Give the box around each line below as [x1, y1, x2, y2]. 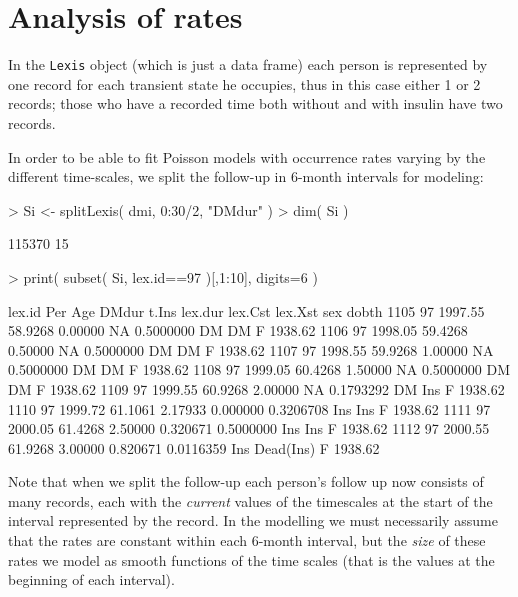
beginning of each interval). [8, 569, 175, 590]
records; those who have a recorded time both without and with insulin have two [8, 93, 503, 114]
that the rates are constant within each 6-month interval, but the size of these [8, 530, 486, 551]
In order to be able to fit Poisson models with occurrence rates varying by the [8, 146, 486, 167]
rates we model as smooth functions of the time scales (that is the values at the [8, 549, 495, 570]
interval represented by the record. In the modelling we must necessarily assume [8, 510, 498, 531]
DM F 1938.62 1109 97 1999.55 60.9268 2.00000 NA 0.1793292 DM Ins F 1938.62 [8, 378, 505, 399]
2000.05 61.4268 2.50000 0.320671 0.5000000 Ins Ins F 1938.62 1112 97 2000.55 [8, 418, 490, 439]
